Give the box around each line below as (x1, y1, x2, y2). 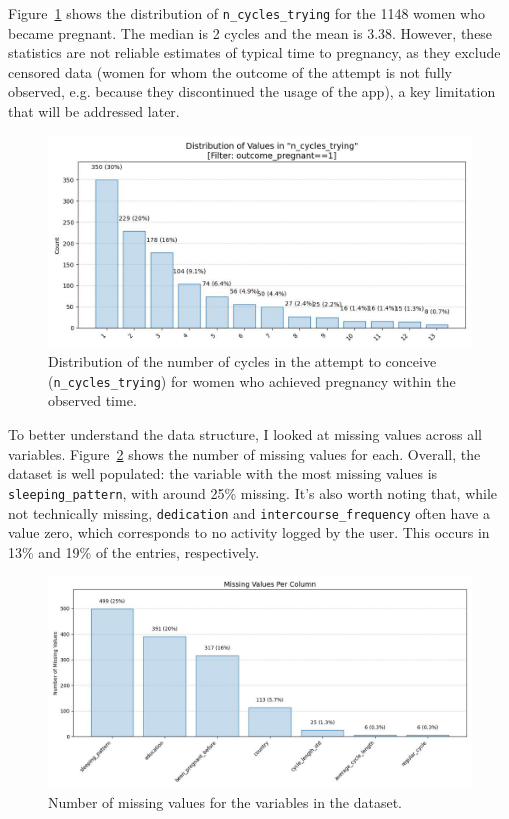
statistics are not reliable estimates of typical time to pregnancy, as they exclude (8, 42, 501, 63)
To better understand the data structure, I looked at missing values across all (8, 424, 482, 445)
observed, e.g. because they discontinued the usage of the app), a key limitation (8, 81, 496, 102)
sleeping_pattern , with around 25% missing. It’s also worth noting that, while (8, 482, 498, 503)
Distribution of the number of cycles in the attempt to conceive (48, 351, 437, 372)
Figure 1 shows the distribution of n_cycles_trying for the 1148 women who (8, 3, 486, 23)
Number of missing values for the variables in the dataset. (48, 791, 402, 812)
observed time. (48, 390, 137, 411)
